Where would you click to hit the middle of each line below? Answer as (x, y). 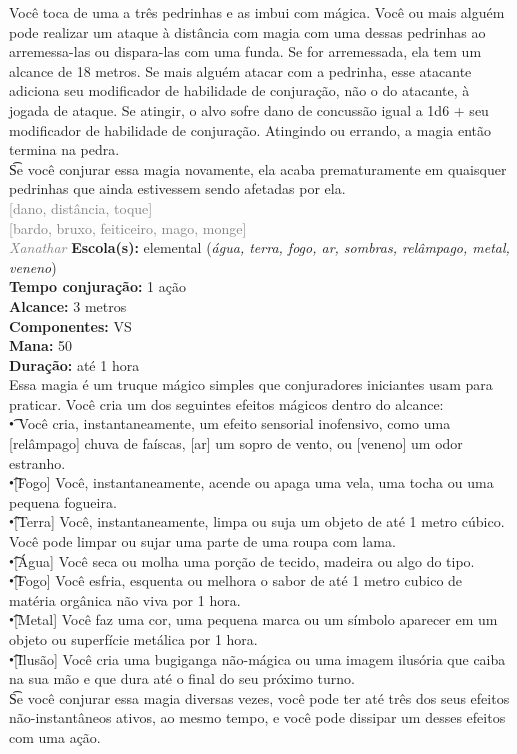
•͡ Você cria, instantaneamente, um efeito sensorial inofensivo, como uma (230, 423)
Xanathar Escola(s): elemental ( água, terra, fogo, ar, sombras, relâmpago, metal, (259, 247)
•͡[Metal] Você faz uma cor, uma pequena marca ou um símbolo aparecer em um (253, 619)
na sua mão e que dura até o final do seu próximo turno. (182, 678)
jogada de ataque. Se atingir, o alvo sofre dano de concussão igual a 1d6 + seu (249, 109)
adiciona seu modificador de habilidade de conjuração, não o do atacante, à (239, 90)
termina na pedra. (64, 149)
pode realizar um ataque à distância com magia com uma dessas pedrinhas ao (247, 31)
